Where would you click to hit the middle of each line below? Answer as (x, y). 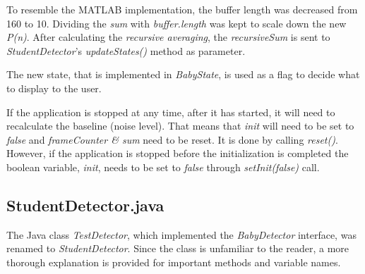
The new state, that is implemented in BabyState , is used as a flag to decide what (183, 74)
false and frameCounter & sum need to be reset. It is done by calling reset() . (172, 139)
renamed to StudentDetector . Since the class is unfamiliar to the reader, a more (178, 248)
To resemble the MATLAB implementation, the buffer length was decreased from (182, 9)
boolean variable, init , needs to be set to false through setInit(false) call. (163, 167)
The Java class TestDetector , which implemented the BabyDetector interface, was (181, 234)
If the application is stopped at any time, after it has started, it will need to (171, 112)
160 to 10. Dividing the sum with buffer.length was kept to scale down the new (176, 23)
